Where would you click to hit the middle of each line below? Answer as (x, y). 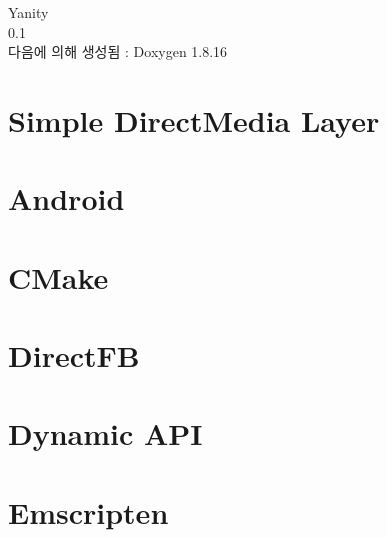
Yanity (28, 12)
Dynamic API (105, 433)
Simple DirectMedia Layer (194, 119)
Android (66, 198)
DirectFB (74, 355)
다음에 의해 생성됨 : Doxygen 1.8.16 (118, 51)
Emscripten (88, 511)
